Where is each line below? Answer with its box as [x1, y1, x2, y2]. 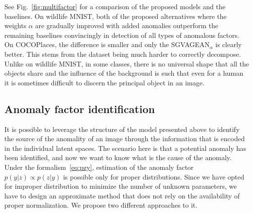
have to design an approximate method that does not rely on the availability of [4, 190, 240, 200]
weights [4, 20, 27, 31]
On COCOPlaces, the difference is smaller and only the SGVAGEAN [4, 39, 210, 49]
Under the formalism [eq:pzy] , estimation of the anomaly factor [4, 162, 194, 172]
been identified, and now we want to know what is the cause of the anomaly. [4, 152, 232, 163]
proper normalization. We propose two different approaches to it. [4, 200, 198, 210]
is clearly [215, 39, 242, 49]
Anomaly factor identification [4, 101, 155, 116]
